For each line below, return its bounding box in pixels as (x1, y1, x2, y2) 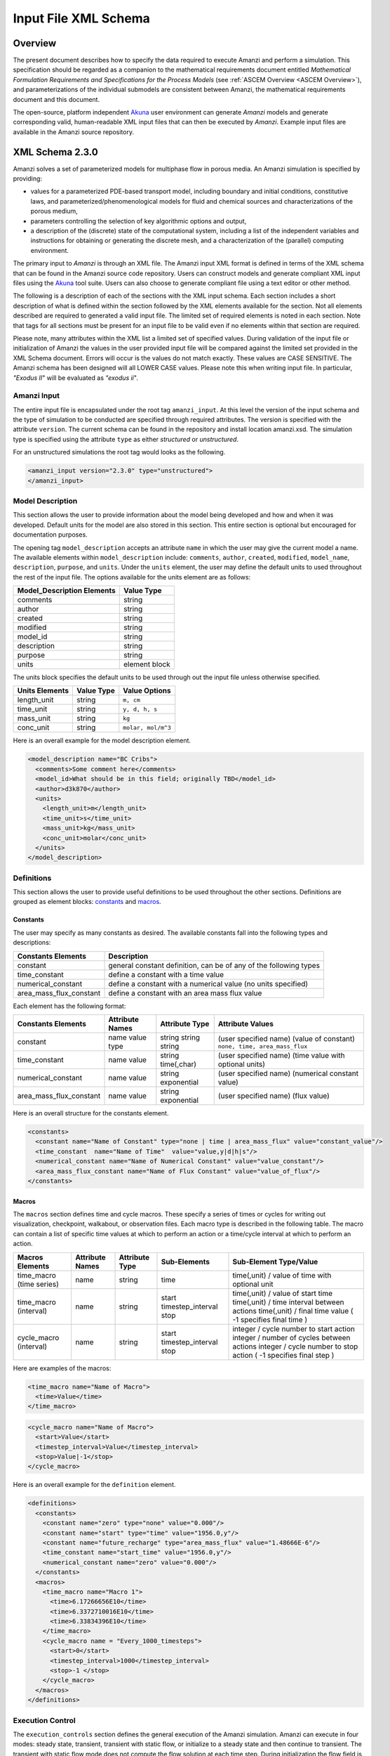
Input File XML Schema (13, 11, 151, 26)
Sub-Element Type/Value (232, 1257, 318, 1266)
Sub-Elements (161, 1257, 210, 1266)
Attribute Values (217, 1019, 274, 1029)
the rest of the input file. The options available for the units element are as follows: (13, 572, 251, 581)
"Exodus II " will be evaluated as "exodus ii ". (13, 373, 138, 382)
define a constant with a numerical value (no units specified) (108, 978, 309, 988)
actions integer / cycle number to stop (232, 1342, 358, 1351)
